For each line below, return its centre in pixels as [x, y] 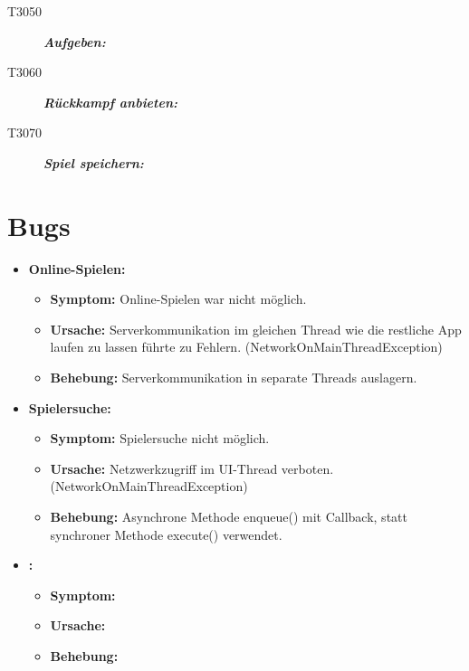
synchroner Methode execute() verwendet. [166, 534]
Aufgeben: [75, 41]
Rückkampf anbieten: [110, 102]
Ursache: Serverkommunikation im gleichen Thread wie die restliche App [256, 329]
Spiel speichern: [94, 162]
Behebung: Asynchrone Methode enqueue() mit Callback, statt [229, 517]
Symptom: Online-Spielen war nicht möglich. [178, 299]
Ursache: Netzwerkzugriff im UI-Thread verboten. [192, 468]
